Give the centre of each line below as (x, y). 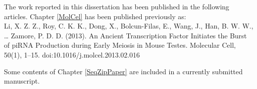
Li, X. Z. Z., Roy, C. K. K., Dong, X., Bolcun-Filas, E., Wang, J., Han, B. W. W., (129, 26)
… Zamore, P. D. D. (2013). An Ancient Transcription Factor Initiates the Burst (126, 35)
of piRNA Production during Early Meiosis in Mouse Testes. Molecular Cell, (120, 45)
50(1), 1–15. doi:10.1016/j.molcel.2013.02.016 (72, 54)
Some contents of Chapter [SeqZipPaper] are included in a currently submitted (124, 71)
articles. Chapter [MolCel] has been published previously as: (95, 16)
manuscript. (22, 81)
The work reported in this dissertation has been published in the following (117, 6)
